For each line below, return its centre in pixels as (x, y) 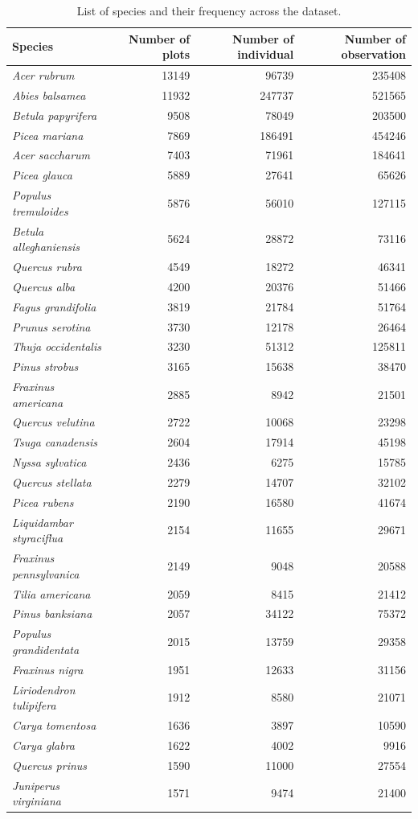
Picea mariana (48, 135)
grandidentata (46, 649)
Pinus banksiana (52, 613)
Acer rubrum (43, 75)
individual (266, 54)
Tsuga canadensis (55, 442)
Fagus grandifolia (54, 306)
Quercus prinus (50, 765)
